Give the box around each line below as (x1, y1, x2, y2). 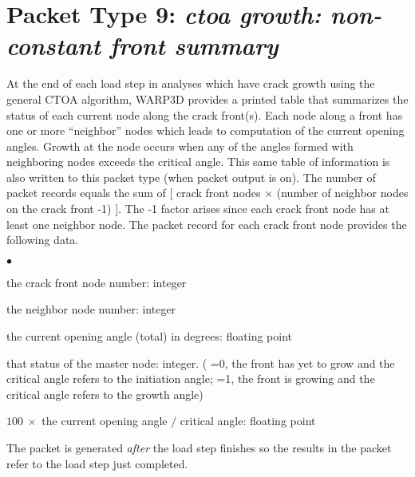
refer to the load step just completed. (6, 455, 188, 471)
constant (6, 29, 101, 62)
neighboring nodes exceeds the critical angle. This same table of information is (6, 153, 390, 170)
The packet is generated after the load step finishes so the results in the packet (6, 440, 392, 455)
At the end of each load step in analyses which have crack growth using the (6, 75, 375, 92)
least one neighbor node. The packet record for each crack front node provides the (6, 215, 407, 232)
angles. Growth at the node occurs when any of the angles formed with (6, 137, 354, 154)
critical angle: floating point (180, 412, 316, 429)
